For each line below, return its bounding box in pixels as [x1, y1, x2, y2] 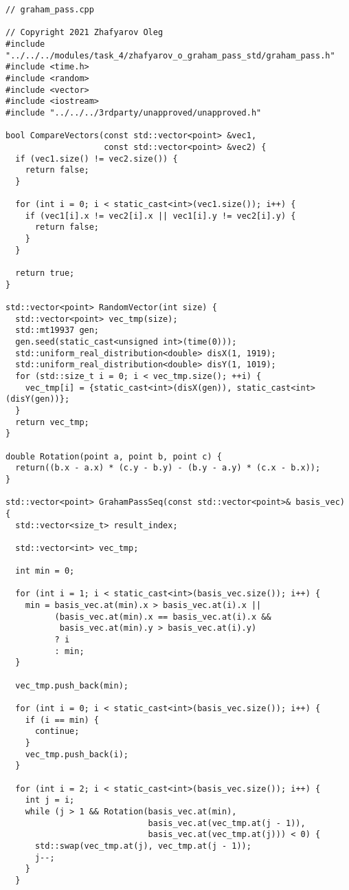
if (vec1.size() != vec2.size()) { [15, 153, 178, 164]
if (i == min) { [25, 715, 100, 725]
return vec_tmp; [15, 417, 89, 427]
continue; [34, 726, 80, 737]
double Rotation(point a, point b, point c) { [5, 451, 222, 462]
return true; [15, 268, 75, 279]
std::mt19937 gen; [15, 325, 100, 336]
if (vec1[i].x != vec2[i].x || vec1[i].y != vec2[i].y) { [25, 210, 296, 221]
